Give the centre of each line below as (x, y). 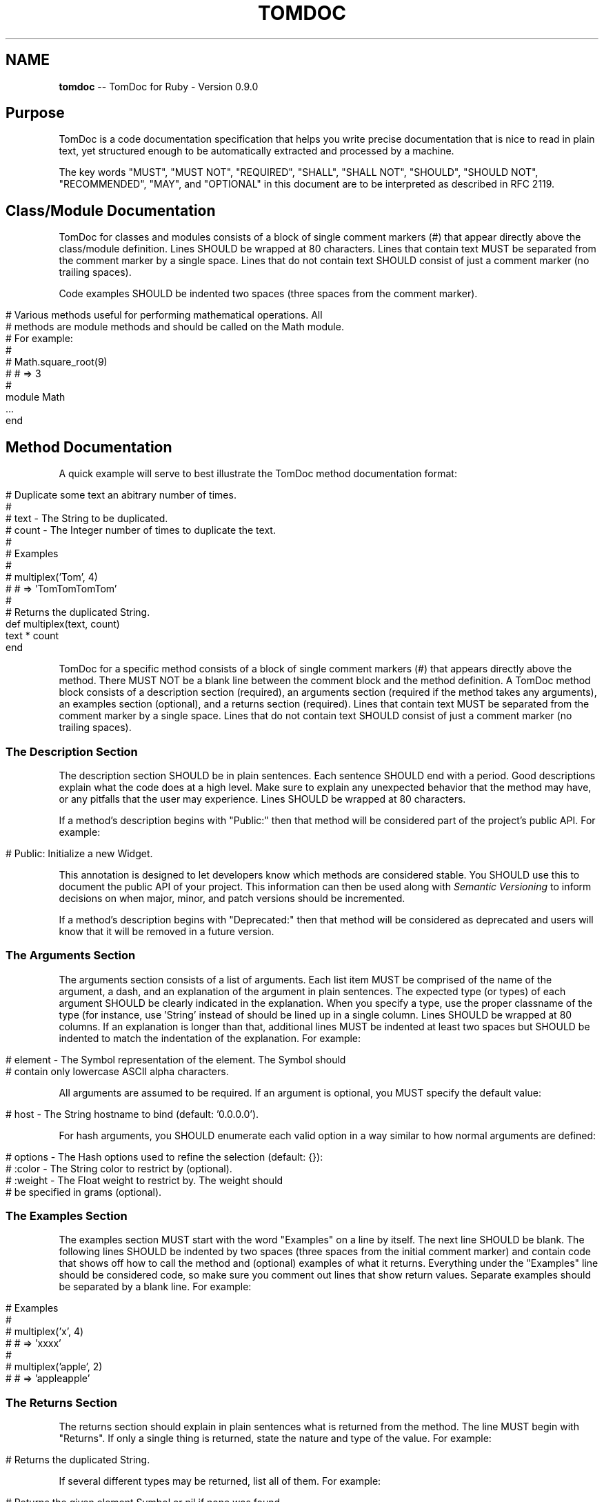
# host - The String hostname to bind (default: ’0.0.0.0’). (132, 1114)
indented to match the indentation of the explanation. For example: (210, 1038)
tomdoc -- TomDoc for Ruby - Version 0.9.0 (159, 86)
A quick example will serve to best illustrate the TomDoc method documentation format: (258, 474)
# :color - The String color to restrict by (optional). (119, 1168)
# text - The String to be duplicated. (87, 519)
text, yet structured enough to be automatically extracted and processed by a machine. (256, 151)
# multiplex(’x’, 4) (45, 1332)
